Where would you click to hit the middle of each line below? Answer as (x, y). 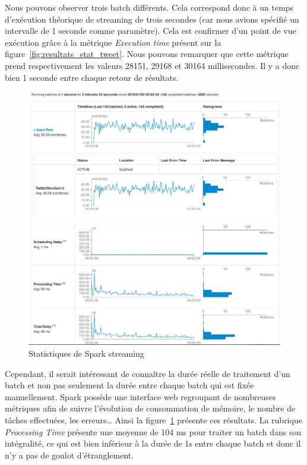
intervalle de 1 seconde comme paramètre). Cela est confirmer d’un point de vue (151, 31)
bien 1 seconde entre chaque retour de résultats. (92, 77)
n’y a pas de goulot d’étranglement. (69, 455)
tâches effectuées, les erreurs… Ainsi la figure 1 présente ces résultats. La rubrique (153, 420)
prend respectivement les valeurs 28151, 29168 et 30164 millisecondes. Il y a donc (152, 65)
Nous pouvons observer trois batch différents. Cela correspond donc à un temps (149, 7)
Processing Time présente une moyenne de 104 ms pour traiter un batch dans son (153, 431)
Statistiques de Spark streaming (86, 354)
